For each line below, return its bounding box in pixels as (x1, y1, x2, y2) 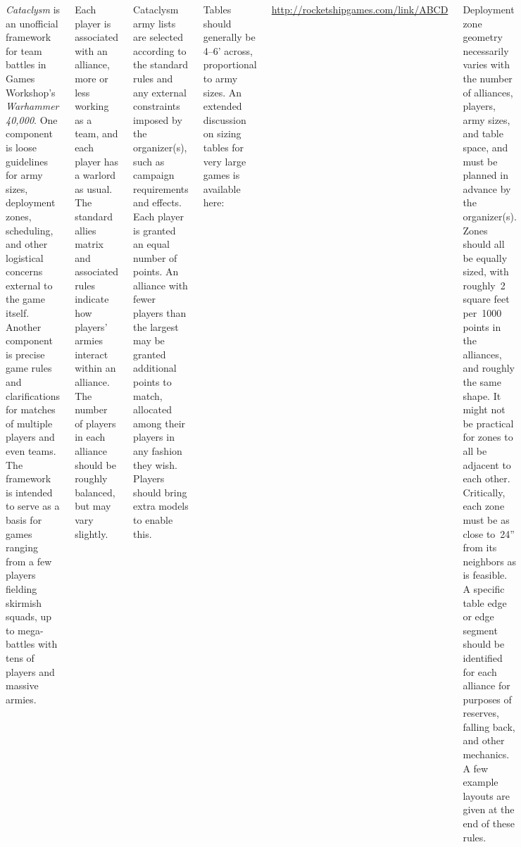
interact (75, 346, 108, 361)
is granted (133, 222, 176, 237)
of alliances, (463, 84, 513, 99)
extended (203, 99, 242, 113)
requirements (133, 181, 189, 196)
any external (133, 84, 187, 99)
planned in (463, 168, 508, 182)
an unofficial (6, 15, 58, 30)
